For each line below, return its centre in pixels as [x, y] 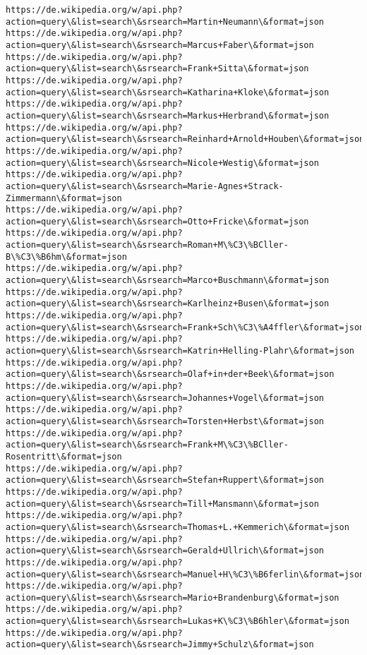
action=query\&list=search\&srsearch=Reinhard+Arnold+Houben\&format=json [185, 139]
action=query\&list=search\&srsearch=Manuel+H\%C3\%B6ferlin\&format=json [185, 574]
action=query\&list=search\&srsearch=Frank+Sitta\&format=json [157, 69]
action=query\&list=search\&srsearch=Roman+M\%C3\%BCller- [147, 245]
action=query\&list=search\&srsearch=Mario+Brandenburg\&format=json [173, 597]
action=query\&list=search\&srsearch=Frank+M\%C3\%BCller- [147, 445]
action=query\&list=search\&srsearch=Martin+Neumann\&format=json [165, 22]
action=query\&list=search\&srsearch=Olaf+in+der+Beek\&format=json [170, 374]
